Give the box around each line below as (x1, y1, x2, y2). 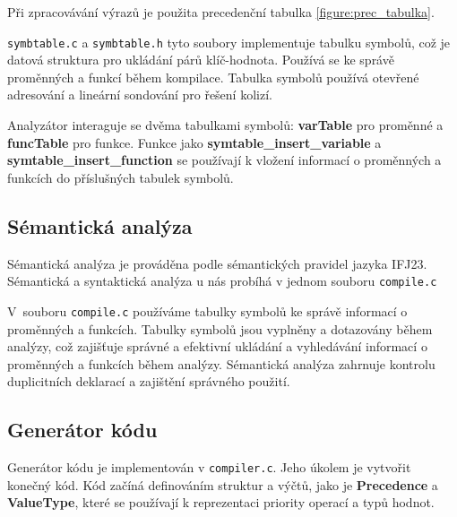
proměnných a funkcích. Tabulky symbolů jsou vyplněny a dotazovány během (7, 319, 433, 338)
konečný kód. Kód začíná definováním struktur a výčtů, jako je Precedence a (7, 475, 438, 494)
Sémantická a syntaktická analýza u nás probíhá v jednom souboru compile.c (7, 271, 437, 290)
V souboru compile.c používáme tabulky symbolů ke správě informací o (7, 301, 408, 320)
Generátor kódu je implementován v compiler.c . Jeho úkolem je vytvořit (7, 458, 411, 477)
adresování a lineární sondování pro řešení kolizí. (7, 85, 272, 104)
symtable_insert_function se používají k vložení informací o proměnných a (7, 151, 442, 169)
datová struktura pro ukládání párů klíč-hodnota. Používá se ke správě (7, 50, 394, 69)
